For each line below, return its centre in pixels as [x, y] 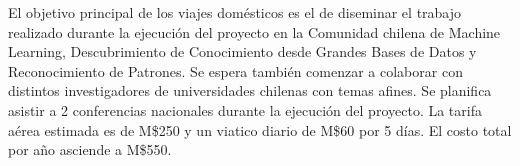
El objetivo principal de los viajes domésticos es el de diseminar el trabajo [235, 12]
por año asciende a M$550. [90, 149]
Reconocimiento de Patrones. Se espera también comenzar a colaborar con [235, 70]
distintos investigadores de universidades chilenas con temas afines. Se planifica [250, 90]
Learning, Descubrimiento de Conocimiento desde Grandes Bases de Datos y [242, 51]
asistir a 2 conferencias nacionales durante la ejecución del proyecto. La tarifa [245, 109]
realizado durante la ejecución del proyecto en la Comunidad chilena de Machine [254, 31]
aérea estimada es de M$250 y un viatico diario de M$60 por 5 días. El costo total [260, 129]
